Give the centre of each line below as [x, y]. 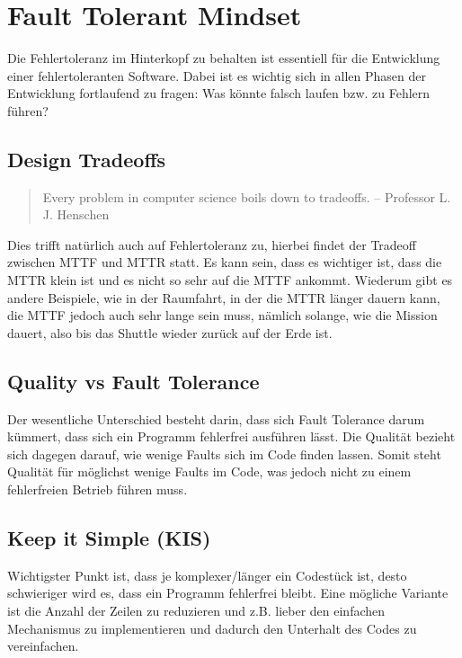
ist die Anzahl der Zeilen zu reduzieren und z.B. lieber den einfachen [196, 611]
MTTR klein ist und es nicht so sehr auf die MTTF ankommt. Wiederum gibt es [230, 280]
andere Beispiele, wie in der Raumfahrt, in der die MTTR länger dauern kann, [224, 297]
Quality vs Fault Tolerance [133, 381]
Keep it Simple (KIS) [109, 538]
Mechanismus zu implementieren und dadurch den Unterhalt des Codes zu [212, 628]
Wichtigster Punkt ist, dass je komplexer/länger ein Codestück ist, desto [207, 575]
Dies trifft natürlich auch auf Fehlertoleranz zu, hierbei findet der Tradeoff [212, 244]
